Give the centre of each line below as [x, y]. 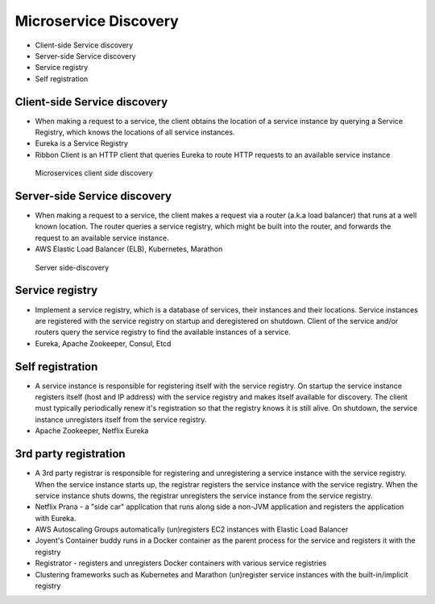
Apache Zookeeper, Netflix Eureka [92, 431]
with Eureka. [56, 518]
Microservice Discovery [97, 21]
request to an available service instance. [102, 238]
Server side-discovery [72, 267]
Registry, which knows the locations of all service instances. [135, 132]
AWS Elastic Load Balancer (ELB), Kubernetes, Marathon [129, 249]
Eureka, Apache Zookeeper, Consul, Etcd [103, 343]
